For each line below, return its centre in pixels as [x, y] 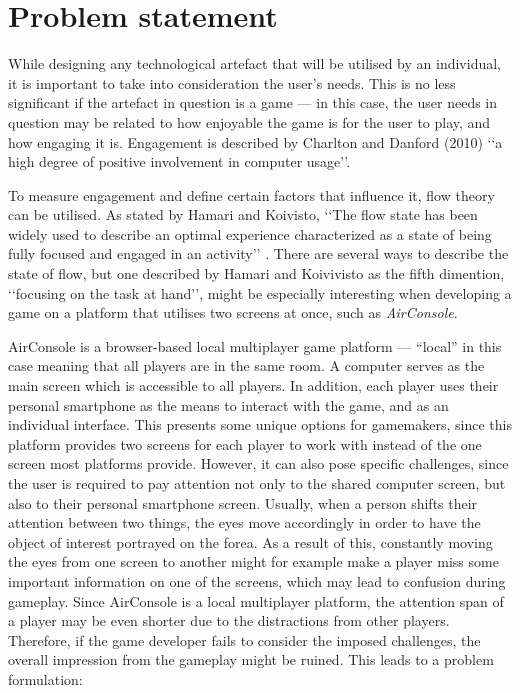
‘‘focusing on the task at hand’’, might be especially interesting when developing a [260, 292]
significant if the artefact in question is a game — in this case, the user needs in [253, 102]
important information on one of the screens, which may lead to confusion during [257, 580]
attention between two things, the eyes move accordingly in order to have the [244, 522]
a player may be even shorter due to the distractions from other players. [229, 620]
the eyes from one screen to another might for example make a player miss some [253, 561]
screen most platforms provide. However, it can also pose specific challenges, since [258, 463]
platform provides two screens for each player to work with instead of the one [245, 443]
